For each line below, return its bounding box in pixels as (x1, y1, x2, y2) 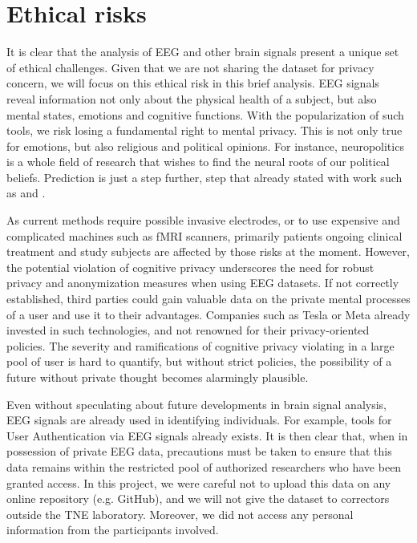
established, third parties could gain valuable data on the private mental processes (6, 290, 411, 307)
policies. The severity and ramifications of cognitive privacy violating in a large (6, 337, 395, 354)
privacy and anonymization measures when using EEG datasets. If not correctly (6, 274, 399, 291)
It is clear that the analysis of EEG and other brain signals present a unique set (6, 43, 399, 60)
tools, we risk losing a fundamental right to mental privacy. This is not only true (6, 122, 403, 139)
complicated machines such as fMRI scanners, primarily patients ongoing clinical (6, 227, 403, 244)
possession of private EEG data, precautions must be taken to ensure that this (6, 443, 392, 460)
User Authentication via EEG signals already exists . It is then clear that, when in (6, 427, 408, 444)
